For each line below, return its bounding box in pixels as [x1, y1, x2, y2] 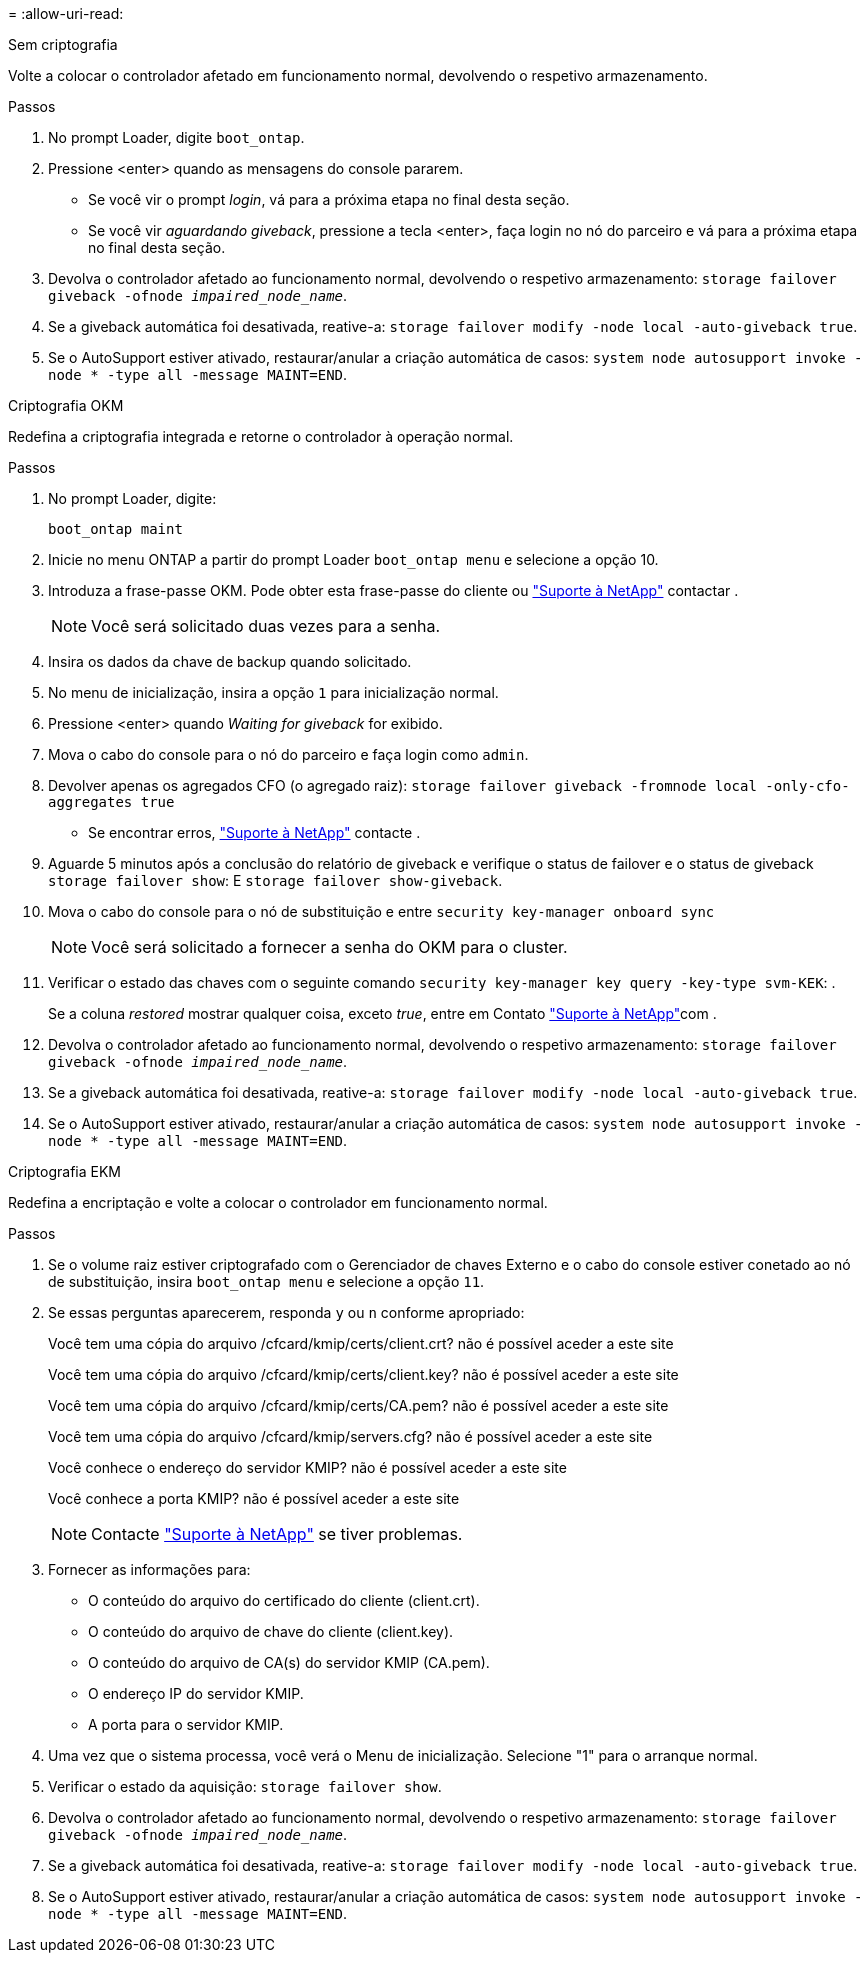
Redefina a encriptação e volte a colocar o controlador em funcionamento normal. [8, 1194, 548, 1211]
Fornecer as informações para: [48, 1561, 251, 1578]
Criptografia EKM [8, 1163, 121, 1180]
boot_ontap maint [48, 521, 183, 537]
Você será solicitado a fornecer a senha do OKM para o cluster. [91, 937, 568, 957]
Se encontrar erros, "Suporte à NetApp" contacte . [88, 824, 421, 841]
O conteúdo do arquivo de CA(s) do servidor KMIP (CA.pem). [88, 1654, 490, 1671]
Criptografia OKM [8, 397, 124, 414]
